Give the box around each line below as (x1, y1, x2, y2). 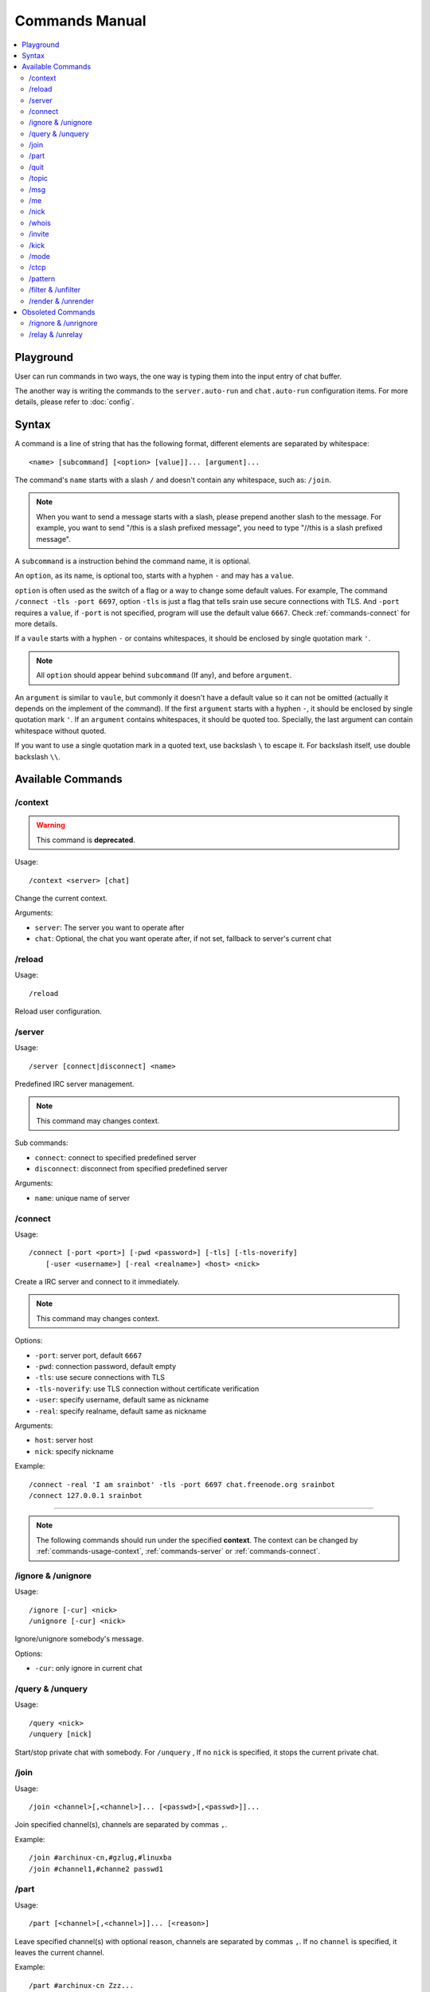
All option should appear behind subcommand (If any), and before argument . (36, 670, 292, 680)
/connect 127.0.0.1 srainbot (29, 1491, 143, 1500)
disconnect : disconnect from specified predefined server (34, 1164, 228, 1173)
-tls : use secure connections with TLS (34, 1373, 166, 1382)
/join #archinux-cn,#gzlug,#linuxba (29, 1853, 172, 1862)
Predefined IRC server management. (14, 1080, 135, 1089)
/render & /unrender (29, 296, 95, 306)
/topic (29, 174, 48, 183)
